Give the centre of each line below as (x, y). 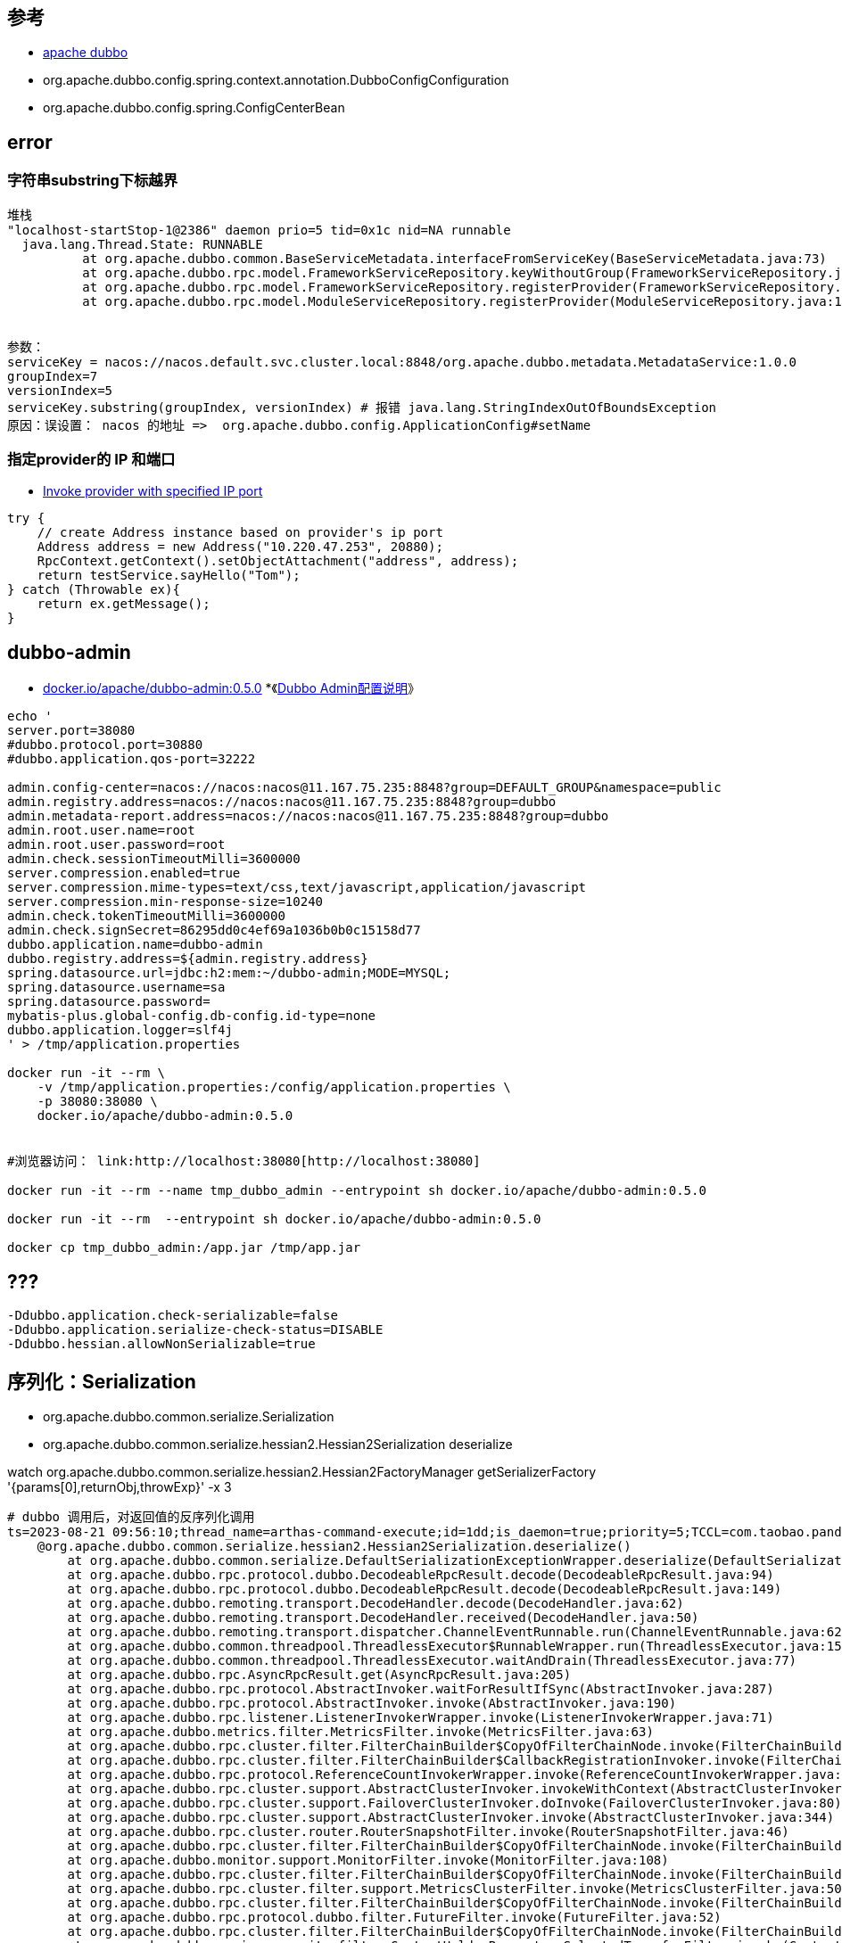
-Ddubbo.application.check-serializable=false (173, 1316)
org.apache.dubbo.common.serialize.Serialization (189, 1416)
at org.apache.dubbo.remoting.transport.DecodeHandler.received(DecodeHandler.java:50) (383, 1617)
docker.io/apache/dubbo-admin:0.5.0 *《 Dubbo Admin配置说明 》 (232, 688)
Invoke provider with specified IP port (153, 491)
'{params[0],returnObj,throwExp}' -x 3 (120, 1486)
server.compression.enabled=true (124, 873)
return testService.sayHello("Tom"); (169, 576)
